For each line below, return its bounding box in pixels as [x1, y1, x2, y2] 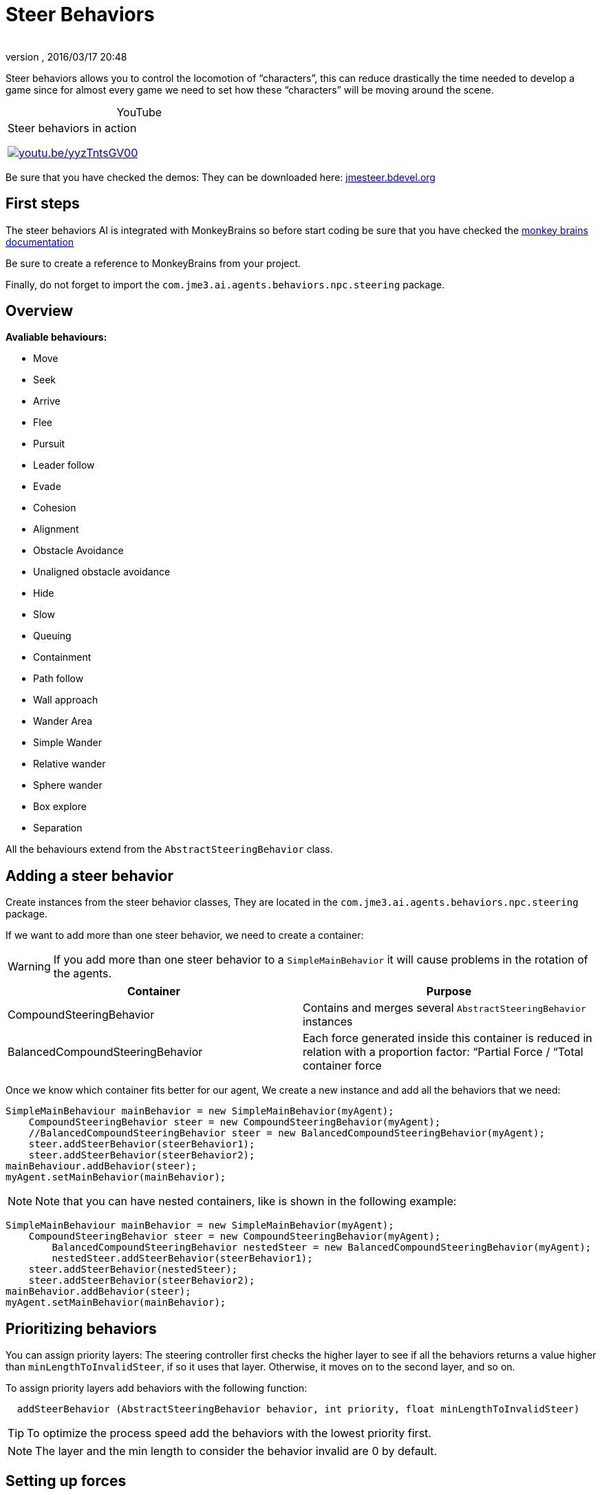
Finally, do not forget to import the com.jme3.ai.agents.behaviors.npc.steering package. [6, 278, 445, 290]
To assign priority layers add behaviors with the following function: [6, 1382, 308, 1395]
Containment [33, 651, 92, 664]
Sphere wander [33, 779, 103, 792]
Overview [6, 302, 74, 320]
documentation [6, 235, 74, 248]
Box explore [33, 800, 87, 813]
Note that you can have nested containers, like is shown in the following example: [35, 1194, 457, 1209]
